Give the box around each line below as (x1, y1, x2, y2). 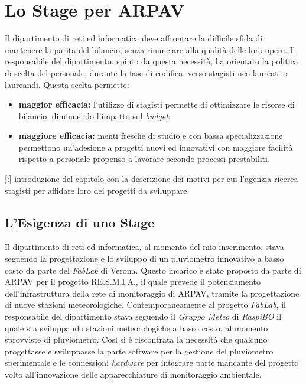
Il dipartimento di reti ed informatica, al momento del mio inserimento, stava (5, 240, 284, 253)
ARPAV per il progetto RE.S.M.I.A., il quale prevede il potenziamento (5, 275, 261, 288)
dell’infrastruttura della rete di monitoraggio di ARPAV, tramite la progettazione (5, 287, 300, 299)
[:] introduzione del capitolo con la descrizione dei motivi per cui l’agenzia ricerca (5, 173, 298, 185)
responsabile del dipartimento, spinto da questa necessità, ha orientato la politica (5, 55, 298, 67)
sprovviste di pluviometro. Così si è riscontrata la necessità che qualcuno (5, 333, 268, 346)
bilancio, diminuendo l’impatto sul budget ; (18, 109, 171, 122)
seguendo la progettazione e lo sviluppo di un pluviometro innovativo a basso (5, 252, 284, 265)
